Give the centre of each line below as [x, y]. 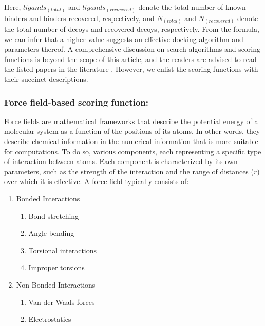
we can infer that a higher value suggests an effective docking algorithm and [124, 39]
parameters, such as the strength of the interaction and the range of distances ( [129, 171]
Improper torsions [56, 267]
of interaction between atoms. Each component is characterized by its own [121, 161]
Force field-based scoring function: [76, 102]
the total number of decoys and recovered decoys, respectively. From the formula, [132, 29]
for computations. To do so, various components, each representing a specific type [133, 151]
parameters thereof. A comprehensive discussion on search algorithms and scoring [132, 49]
